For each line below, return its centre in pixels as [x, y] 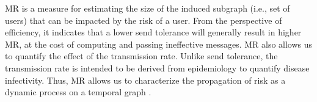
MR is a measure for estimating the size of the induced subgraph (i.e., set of [148, 8]
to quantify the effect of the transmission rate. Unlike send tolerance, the [141, 56]
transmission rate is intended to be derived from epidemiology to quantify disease [157, 67]
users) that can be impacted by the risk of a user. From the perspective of [144, 20]
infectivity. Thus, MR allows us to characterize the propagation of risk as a [145, 80]
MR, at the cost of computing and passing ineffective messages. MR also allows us [159, 44]
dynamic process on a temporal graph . [78, 92]
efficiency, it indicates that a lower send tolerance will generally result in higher [153, 32]
